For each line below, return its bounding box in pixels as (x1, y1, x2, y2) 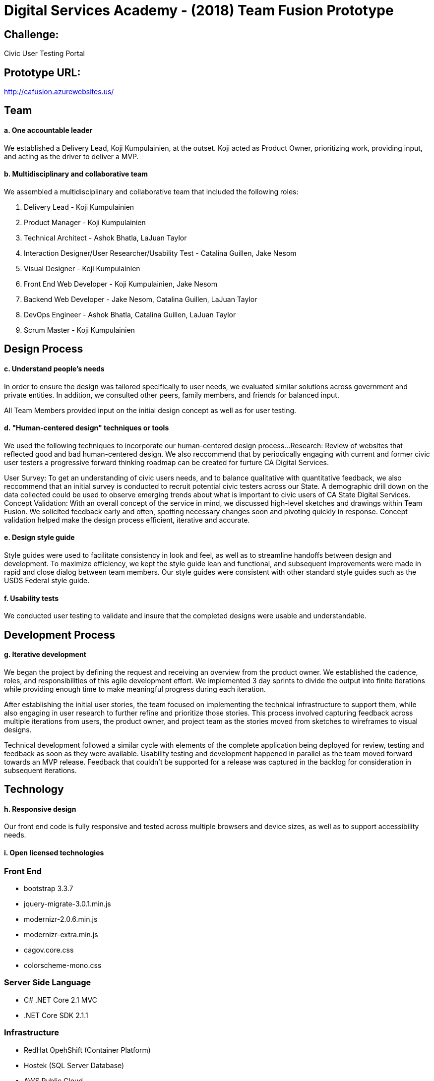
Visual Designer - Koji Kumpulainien (24, 264, 140, 273)
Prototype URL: (4, 66, 81, 79)
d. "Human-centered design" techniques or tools (4, 423, 169, 432)
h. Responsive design (4, 804, 76, 813)
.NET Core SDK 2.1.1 (24, 1011, 88, 1020)
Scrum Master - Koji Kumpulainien (24, 325, 135, 334)
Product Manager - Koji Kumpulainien (24, 218, 146, 227)
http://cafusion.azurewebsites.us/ (4, 87, 114, 96)
